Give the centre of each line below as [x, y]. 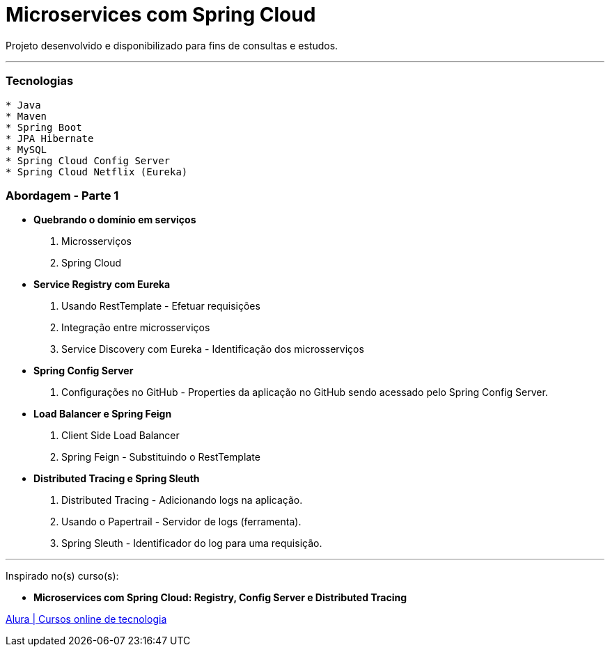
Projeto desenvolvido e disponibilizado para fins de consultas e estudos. [172, 45]
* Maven [26, 116]
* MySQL [26, 149]
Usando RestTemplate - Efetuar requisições [161, 306]
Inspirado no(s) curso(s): [62, 576]
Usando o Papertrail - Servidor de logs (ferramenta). [181, 522]
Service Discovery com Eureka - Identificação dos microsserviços [213, 349]
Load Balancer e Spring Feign [103, 414]
